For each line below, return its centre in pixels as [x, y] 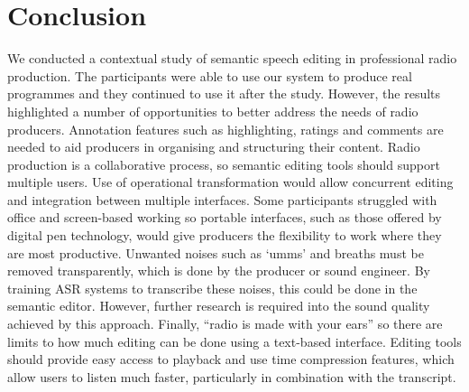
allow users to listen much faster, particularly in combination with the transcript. [232, 376]
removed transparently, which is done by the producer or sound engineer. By [219, 271]
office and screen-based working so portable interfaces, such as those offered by [225, 217]
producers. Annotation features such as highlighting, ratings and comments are [225, 129]
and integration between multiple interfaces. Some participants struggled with [222, 199]
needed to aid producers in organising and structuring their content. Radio [214, 147]
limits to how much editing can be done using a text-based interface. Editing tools [234, 341]
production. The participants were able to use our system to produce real [210, 75]
